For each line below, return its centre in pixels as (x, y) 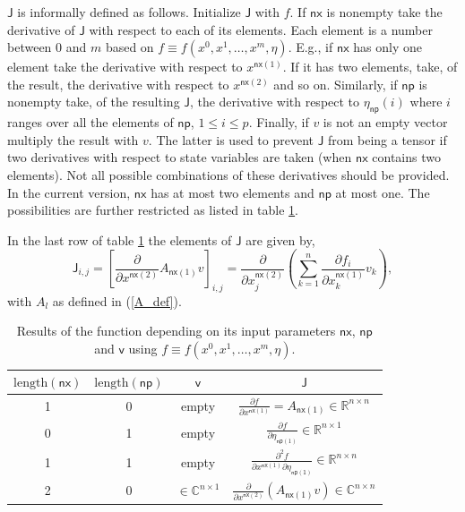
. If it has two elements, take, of (370, 67)
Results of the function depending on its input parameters (176, 331)
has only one (387, 47)
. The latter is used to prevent (231, 139)
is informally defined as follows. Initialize (129, 12)
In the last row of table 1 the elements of (120, 239)
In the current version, (69, 192)
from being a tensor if (387, 139)
